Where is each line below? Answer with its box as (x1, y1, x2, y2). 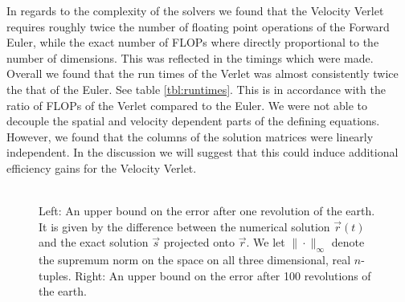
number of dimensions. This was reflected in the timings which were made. (6, 49, 374, 66)
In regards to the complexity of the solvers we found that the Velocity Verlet (6, 2, 384, 18)
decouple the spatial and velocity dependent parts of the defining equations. (6, 112, 380, 129)
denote (331, 234, 365, 251)
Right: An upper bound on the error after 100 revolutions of (75, 267, 371, 284)
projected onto (163, 234, 235, 251)
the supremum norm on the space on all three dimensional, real (39, 251, 351, 268)
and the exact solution (39, 234, 149, 251)
